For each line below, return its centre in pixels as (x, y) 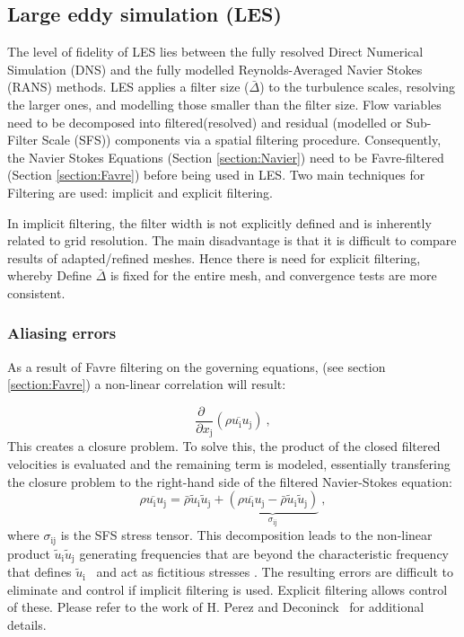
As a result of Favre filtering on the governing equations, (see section (197, 366)
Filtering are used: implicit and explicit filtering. (140, 192)
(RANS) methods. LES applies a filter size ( (128, 87)
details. (27, 624)
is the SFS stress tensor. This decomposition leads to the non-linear (246, 535)
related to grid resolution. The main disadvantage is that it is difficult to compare (232, 240)
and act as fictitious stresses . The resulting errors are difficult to (275, 572)
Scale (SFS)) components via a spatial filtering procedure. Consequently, (241, 140)
